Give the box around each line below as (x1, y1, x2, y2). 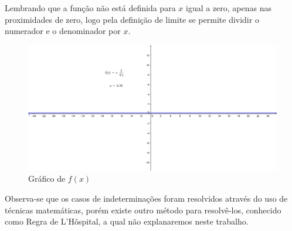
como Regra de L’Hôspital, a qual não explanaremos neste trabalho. (5, 215, 249, 227)
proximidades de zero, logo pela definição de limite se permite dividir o (5, 13, 259, 25)
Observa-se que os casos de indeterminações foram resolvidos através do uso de (5, 192, 288, 205)
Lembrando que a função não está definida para (5, 2, 176, 13)
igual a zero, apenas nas (185, 2, 272, 13)
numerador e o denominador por (5, 25, 121, 37)
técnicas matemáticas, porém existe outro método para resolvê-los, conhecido (5, 203, 281, 216)
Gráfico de (28, 172, 66, 185)
